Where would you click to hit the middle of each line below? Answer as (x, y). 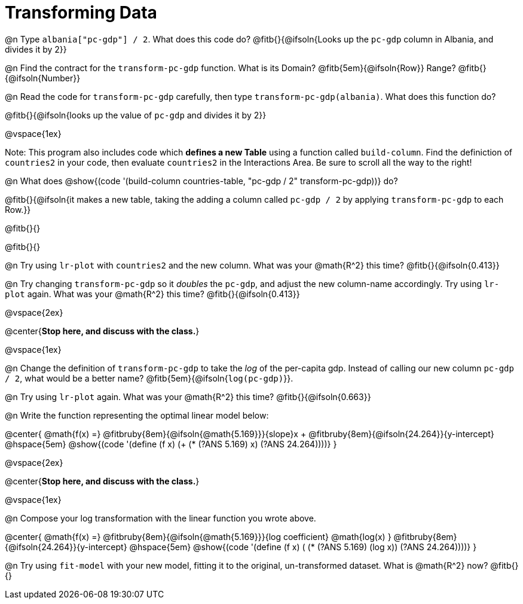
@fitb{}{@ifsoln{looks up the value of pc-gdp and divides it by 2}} (136, 115)
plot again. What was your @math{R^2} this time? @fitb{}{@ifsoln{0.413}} (152, 294)
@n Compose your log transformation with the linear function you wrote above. (160, 518)
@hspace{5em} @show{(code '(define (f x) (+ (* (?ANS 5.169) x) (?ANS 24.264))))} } (171, 444)
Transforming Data (81, 13)
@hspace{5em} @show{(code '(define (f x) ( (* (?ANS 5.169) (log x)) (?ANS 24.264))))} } (303, 547)
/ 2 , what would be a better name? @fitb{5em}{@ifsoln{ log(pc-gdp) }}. (149, 378)
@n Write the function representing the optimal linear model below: (137, 415)
